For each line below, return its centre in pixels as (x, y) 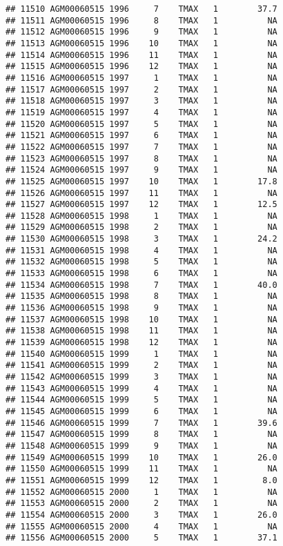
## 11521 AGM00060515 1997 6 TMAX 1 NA (141, 136)
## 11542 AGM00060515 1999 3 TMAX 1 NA (141, 377)
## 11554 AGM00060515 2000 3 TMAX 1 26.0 (141, 515)
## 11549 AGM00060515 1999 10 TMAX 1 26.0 (141, 457)
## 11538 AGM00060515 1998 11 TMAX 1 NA (141, 331)
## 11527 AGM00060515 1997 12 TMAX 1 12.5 (141, 205)
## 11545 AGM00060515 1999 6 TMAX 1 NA (141, 411)
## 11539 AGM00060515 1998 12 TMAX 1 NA (141, 343)
